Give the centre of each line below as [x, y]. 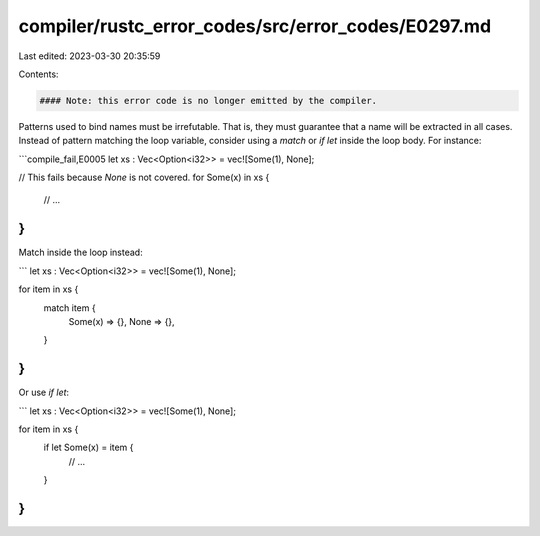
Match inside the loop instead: [81, 252]
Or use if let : [44, 392]
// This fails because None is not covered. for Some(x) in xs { [144, 177]
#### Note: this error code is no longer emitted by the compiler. [208, 100]
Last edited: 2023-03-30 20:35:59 [89, 56]
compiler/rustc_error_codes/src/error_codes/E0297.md [255, 26]
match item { [69, 307]
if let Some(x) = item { [88, 447]
